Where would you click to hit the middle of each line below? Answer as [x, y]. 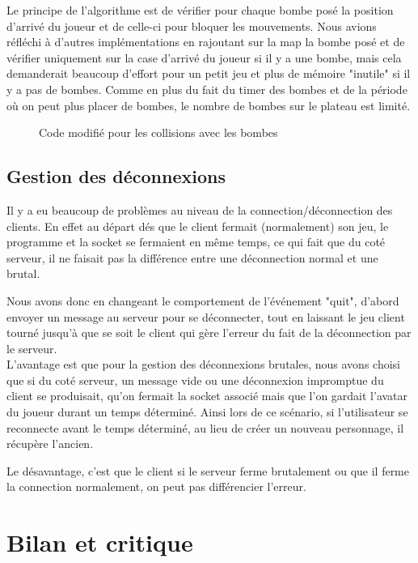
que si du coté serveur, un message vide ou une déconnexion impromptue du [195, 380]
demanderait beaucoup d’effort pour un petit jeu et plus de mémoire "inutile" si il [209, 73]
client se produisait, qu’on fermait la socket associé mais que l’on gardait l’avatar [207, 396]
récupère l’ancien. [50, 444]
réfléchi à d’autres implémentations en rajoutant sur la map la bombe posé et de [206, 42]
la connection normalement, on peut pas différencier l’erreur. [156, 486]
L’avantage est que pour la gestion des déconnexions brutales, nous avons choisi [203, 364]
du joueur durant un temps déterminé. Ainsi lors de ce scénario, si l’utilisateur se [207, 412]
